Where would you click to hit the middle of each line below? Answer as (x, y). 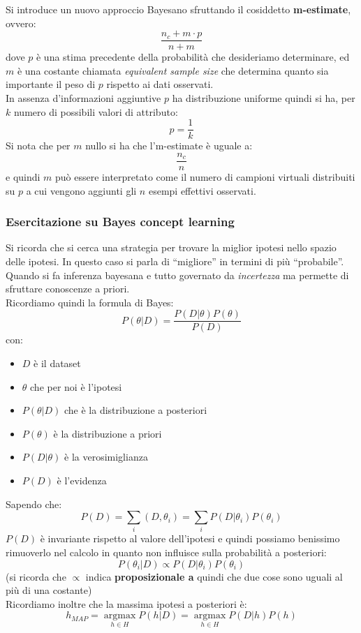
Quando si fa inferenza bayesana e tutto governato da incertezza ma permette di (177, 275)
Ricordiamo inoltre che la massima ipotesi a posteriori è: (126, 603)
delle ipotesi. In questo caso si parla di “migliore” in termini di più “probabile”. (175, 261)
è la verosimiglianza (106, 457)
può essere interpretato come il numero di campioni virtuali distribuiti (205, 176)
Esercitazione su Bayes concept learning (120, 222)
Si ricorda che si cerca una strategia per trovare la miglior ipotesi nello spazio (171, 247)
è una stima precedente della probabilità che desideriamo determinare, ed (193, 57)
